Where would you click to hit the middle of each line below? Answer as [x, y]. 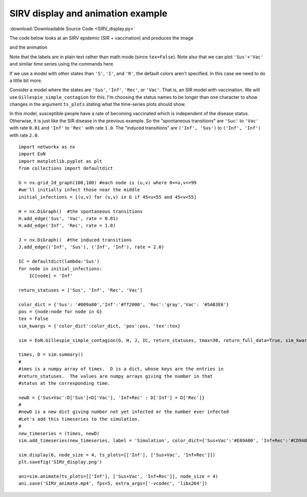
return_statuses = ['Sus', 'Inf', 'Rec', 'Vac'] [81, 290]
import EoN [32, 154]
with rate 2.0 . [24, 135]
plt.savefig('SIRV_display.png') [60, 462]
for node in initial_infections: [60, 268]
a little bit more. [26, 80]
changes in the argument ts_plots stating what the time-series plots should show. [98, 104]
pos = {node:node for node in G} [60, 311]
